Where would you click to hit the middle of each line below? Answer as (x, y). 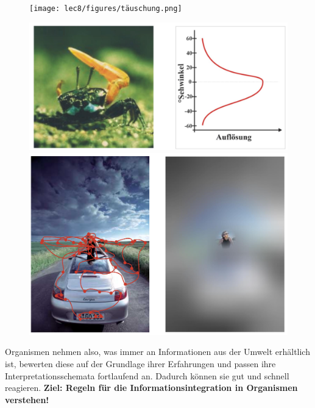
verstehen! (27, 399)
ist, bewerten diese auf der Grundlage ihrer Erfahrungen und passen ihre (140, 363)
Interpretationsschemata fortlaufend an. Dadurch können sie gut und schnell (147, 375)
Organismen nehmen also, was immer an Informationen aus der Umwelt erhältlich (157, 352)
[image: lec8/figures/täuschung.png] (106, 9)
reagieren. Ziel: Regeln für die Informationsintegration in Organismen (151, 388)
